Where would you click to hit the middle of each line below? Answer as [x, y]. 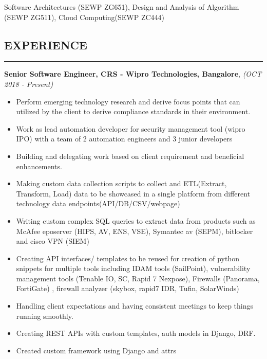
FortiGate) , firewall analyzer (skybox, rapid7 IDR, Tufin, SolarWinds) [128, 288]
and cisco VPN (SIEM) [53, 241]
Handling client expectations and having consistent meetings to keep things [135, 306]
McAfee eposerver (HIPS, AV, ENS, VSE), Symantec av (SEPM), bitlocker [135, 231]
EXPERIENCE [46, 44]
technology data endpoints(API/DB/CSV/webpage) [98, 203]
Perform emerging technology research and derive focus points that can [128, 101]
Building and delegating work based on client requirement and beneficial [130, 156]
